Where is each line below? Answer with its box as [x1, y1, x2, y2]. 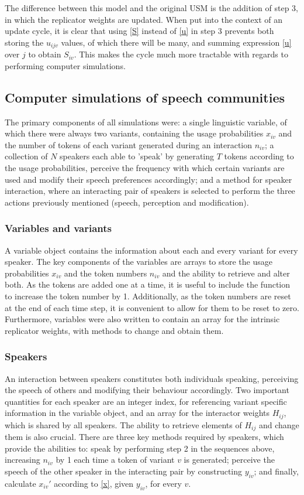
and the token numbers [64, 267, 147, 279]
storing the [5, 36, 44, 48]
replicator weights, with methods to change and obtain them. [5, 324, 224, 336]
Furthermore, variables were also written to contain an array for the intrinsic [5, 313, 280, 325]
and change [258, 418, 299, 431]
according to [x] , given [54, 477, 134, 489]
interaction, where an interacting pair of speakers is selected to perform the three [5, 185, 295, 197]
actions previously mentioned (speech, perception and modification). [5, 196, 249, 208]
